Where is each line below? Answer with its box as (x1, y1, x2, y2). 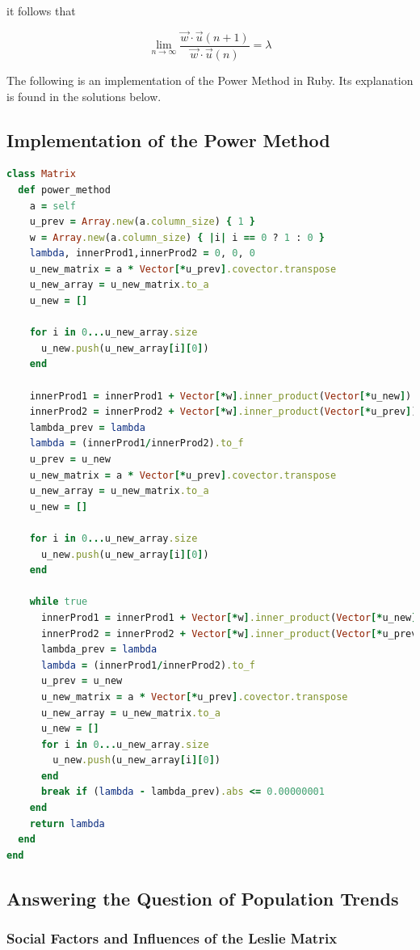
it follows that (6, 2, 76, 19)
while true (29, 596, 88, 608)
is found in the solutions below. (6, 87, 162, 104)
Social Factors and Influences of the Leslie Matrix (6, 928, 338, 948)
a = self (29, 200, 76, 212)
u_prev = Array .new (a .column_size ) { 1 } (29, 216, 255, 228)
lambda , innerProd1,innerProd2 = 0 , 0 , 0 (29, 247, 255, 260)
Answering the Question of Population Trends (6, 885, 399, 910)
